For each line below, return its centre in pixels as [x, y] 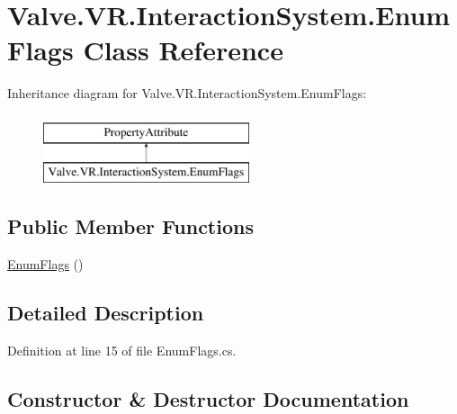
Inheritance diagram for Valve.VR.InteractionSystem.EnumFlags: [187, 93]
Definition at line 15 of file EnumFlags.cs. [122, 351]
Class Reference [183, 50]
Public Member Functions [130, 226]
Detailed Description [106, 313]
